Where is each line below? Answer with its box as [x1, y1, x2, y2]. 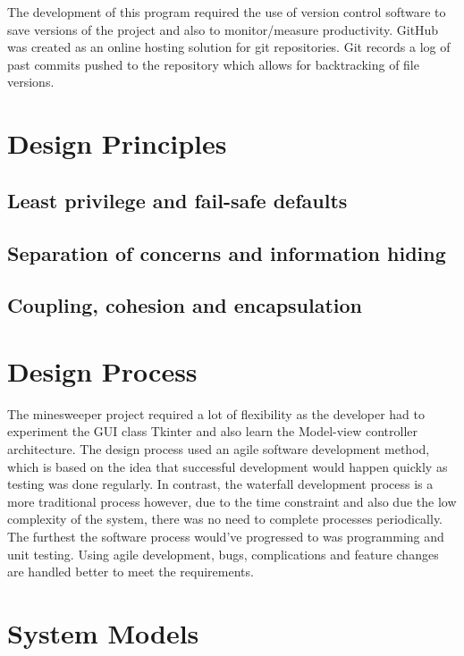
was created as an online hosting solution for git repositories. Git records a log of [7, 38, 451, 56]
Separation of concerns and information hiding [7, 239, 446, 266]
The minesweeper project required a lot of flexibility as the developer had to [7, 404, 426, 423]
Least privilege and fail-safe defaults [7, 186, 348, 214]
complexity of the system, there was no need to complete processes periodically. [7, 509, 443, 528]
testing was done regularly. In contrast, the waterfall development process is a [7, 475, 434, 493]
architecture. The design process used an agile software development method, [7, 440, 430, 458]
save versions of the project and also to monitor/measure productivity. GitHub [7, 20, 439, 38]
